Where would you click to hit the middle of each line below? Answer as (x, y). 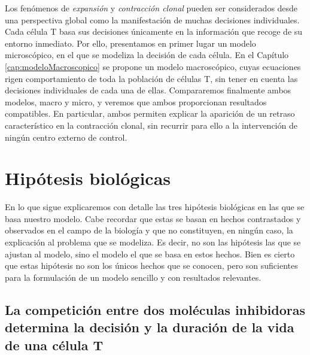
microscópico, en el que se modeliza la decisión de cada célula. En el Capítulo (147, 55)
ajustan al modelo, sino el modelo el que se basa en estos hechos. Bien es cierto (150, 254)
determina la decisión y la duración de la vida (150, 327)
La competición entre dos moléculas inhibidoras (155, 309)
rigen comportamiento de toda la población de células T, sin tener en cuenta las (151, 78)
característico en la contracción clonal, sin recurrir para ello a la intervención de (151, 125)
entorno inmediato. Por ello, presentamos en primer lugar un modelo (130, 43)
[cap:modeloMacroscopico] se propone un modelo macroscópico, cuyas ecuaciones (153, 66)
